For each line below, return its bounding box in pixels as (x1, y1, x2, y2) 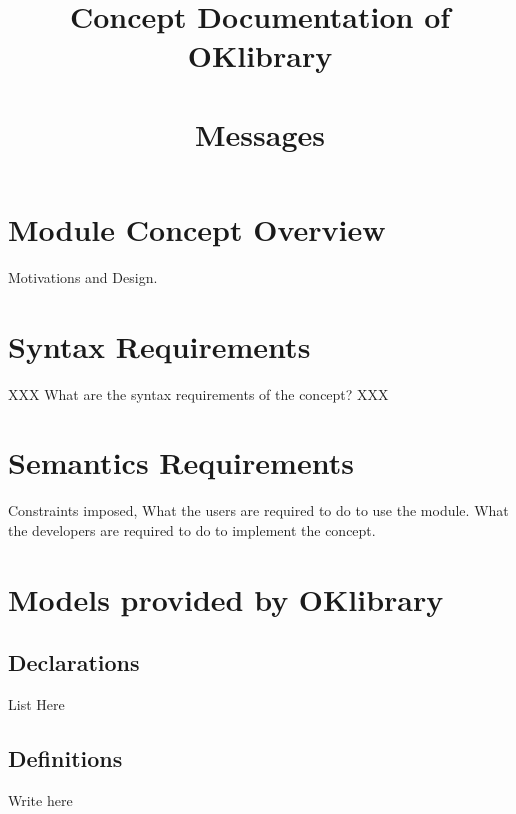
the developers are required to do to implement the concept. (8, 519, 376, 540)
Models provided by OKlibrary (8, 578, 444, 619)
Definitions (8, 743, 123, 774)
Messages (195, 113, 325, 154)
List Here (8, 694, 65, 715)
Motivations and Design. (8, 266, 158, 287)
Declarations (8, 647, 140, 678)
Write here (8, 789, 73, 810)
